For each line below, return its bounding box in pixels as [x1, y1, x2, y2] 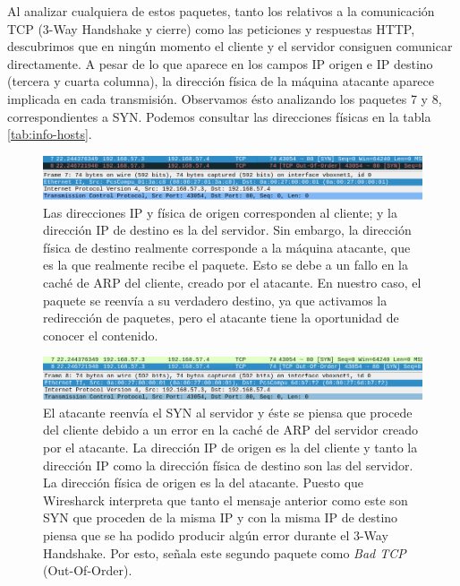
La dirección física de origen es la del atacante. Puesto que [43, 473, 364, 492]
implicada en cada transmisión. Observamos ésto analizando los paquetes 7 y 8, [7, 89, 442, 108]
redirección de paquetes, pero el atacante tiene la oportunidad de [43, 308, 399, 327]
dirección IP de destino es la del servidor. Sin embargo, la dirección [43, 220, 412, 239]
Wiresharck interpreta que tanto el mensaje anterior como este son [43, 490, 408, 509]
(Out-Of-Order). [43, 561, 132, 580]
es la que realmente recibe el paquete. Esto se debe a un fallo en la [43, 255, 409, 274]
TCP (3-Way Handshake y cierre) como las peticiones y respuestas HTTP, [7, 19, 415, 38]
